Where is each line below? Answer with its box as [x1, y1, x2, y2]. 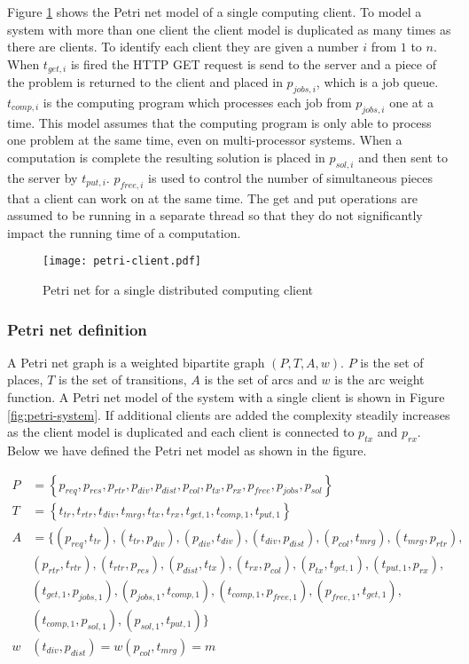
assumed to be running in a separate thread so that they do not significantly [7, 206, 423, 225]
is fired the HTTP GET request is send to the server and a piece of [70, 54, 436, 73]
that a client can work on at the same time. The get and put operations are [7, 188, 418, 207]
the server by [7, 168, 78, 186]
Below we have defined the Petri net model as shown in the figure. [7, 441, 367, 460]
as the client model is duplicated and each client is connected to [7, 423, 355, 441]
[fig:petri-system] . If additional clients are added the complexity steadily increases [7, 405, 450, 423]
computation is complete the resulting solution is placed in [7, 148, 325, 167]
